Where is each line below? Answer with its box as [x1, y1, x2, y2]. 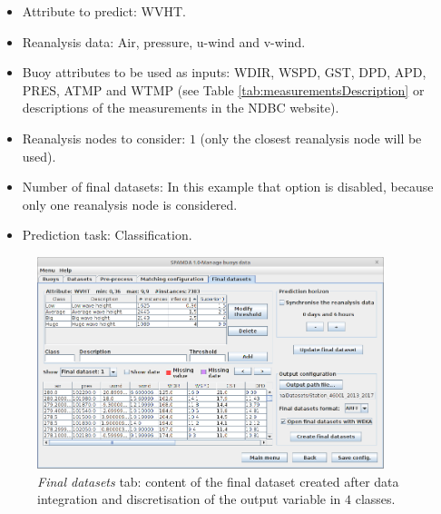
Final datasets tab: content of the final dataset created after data [37, 471, 399, 490]
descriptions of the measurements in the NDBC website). [22, 98, 339, 117]
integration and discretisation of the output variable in [37, 489, 341, 509]
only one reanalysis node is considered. [22, 194, 238, 213]
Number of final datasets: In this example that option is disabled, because [22, 177, 434, 196]
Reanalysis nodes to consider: [22, 128, 186, 147]
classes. [355, 489, 396, 509]
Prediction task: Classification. [22, 225, 192, 244]
